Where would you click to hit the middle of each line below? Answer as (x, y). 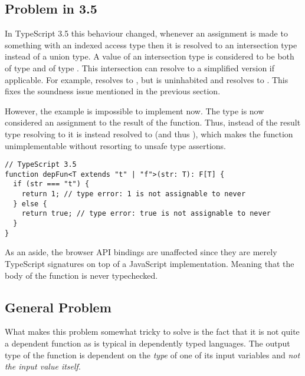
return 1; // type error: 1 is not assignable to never (134, 194)
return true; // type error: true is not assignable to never (146, 214)
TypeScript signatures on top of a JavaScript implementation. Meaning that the (150, 263)
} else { (30, 204)
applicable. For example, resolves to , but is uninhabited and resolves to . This (147, 79)
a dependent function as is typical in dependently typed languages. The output (147, 343)
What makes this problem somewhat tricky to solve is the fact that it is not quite (152, 332)
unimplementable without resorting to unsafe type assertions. (116, 145)
